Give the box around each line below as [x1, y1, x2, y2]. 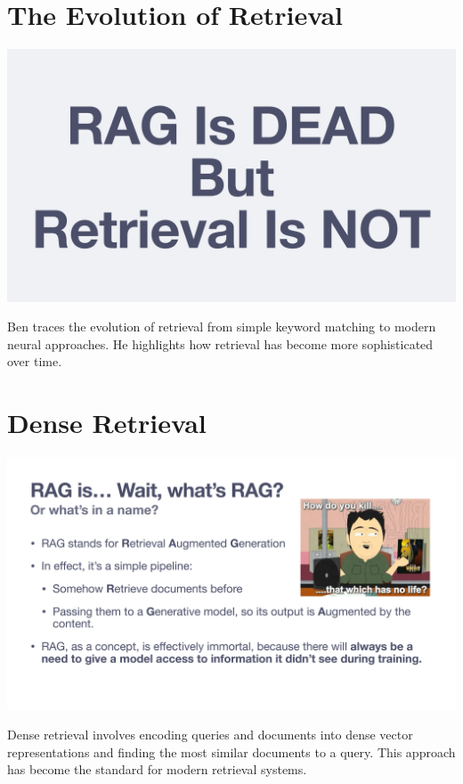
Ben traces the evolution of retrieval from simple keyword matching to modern [7, 317, 436, 336]
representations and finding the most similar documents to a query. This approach [7, 742, 456, 761]
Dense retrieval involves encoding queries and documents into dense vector [7, 725, 413, 744]
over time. [7, 352, 62, 371]
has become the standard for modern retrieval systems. [7, 760, 307, 779]
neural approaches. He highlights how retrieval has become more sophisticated [7, 334, 434, 353]
